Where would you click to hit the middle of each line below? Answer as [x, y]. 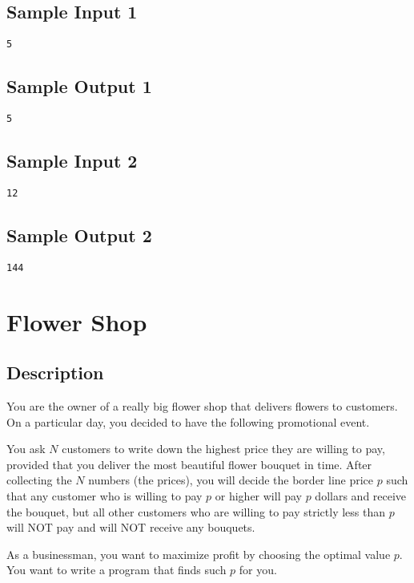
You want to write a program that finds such [117, 570]
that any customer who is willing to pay [105, 495]
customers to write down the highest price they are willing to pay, [223, 449]
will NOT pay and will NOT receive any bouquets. [131, 527]
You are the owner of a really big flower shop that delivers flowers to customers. [202, 406]
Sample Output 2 [79, 235]
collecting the [39, 480]
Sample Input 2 [72, 161]
